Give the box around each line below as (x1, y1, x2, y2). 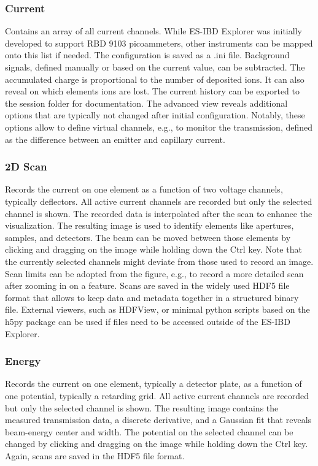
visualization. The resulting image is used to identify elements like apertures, (5, 219, 294, 232)
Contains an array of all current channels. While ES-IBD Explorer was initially (5, 25, 302, 37)
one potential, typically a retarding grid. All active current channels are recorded (5, 389, 309, 402)
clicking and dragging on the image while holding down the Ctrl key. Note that (5, 243, 302, 256)
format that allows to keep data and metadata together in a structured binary (5, 291, 299, 304)
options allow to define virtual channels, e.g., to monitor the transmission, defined (5, 120, 313, 133)
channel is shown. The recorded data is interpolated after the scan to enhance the (5, 207, 312, 220)
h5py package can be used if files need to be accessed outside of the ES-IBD (5, 315, 290, 327)
